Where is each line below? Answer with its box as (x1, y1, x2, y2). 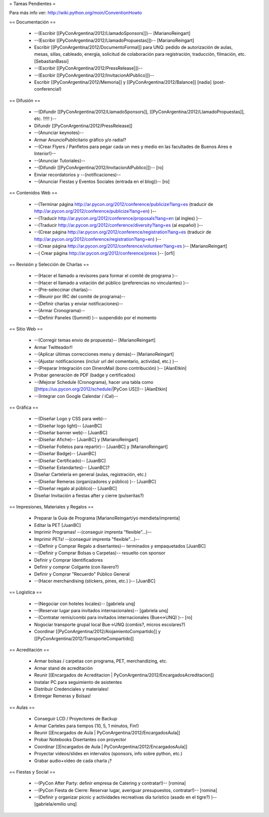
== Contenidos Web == (9, 190, 58, 196)
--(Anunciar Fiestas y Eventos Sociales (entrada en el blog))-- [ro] (34, 178, 170, 184)
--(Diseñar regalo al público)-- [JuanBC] (34, 486, 117, 491)
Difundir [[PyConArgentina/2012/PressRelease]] (34, 123, 133, 129)
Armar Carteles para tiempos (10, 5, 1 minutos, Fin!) (34, 723, 139, 729)
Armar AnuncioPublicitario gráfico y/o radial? (34, 137, 127, 143)
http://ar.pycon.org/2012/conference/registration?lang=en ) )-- (34, 236, 161, 242)
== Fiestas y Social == (9, 769, 56, 775)
